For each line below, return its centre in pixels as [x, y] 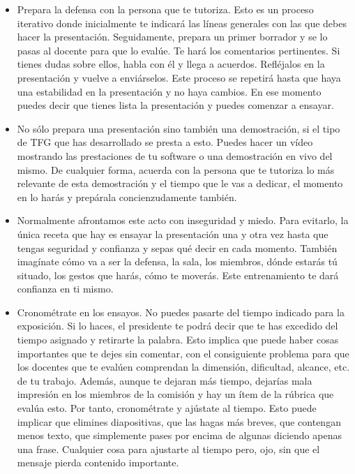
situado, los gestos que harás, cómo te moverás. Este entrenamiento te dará [178, 275]
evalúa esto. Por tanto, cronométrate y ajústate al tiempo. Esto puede [167, 408]
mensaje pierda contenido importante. [98, 462]
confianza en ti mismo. [65, 289]
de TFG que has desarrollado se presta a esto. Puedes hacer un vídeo [165, 142]
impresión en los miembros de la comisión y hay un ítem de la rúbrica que [175, 394]
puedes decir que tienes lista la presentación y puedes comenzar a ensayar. [175, 105]
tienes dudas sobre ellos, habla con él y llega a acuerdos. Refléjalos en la [171, 64]
